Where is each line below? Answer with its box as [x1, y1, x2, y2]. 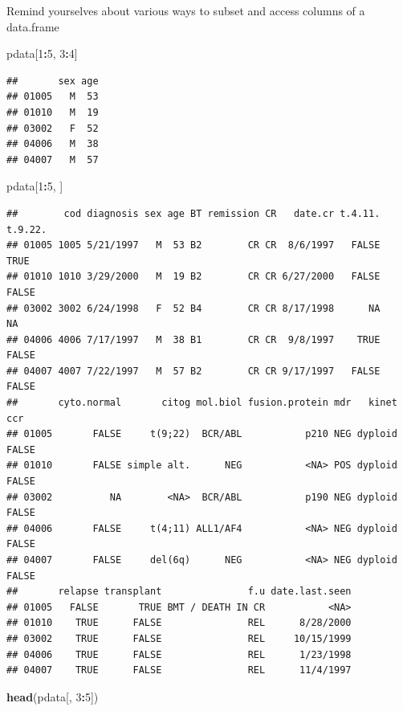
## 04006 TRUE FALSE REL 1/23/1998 [6, 648, 352, 660]
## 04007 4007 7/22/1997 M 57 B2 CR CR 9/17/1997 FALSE [6, 365, 381, 377]
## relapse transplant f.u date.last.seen [6, 586, 352, 598]
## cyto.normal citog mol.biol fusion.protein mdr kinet [6, 397, 397, 409]
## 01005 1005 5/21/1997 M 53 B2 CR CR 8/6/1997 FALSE [6, 239, 381, 251]
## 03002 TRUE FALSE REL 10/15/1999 [6, 632, 352, 644]
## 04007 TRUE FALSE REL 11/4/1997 [6, 664, 352, 676]
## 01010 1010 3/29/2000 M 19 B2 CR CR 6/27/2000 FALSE [6, 271, 381, 283]
